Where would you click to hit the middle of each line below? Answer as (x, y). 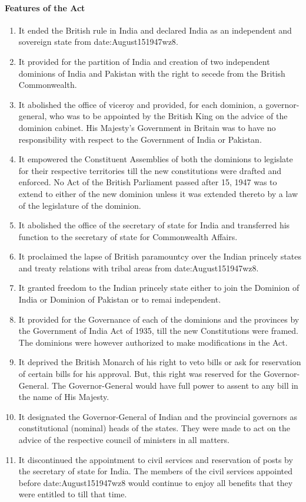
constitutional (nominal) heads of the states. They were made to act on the (154, 428)
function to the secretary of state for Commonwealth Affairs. (128, 236)
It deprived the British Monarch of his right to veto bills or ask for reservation (160, 362)
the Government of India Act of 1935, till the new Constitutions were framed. (158, 331)
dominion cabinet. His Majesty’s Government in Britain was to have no (147, 127)
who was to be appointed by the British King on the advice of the (168, 116)
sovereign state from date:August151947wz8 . (98, 42)
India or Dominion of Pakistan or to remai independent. (120, 299)
